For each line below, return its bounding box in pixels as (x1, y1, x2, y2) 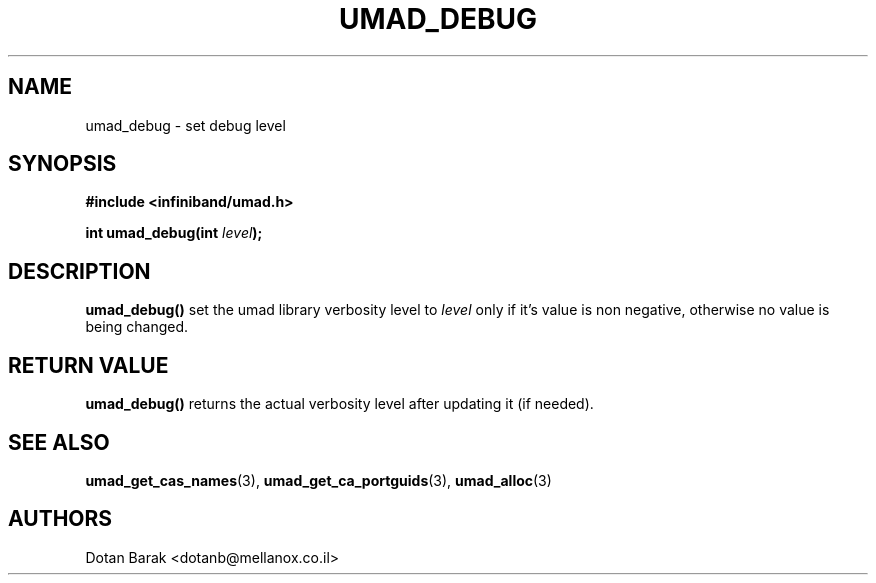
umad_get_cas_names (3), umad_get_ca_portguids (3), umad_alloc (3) (85, 471, 552, 489)
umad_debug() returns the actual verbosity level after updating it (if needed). (85, 395, 594, 413)
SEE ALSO (8, 429, 110, 455)
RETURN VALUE (8, 352, 169, 378)
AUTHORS (8, 506, 113, 532)
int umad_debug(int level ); (85, 224, 263, 242)
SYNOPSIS (8, 151, 117, 177)
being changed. (85, 318, 189, 336)
